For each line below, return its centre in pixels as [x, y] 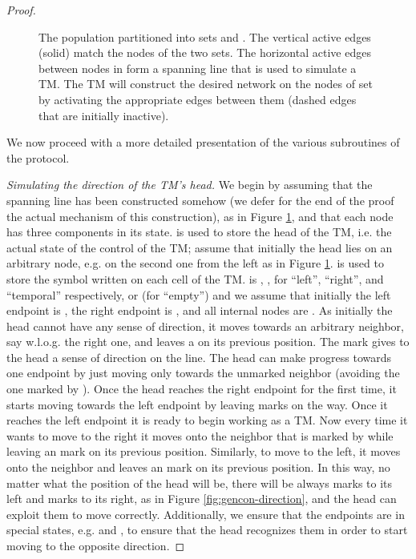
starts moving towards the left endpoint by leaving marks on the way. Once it [197, 404]
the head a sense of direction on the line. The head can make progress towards [199, 357]
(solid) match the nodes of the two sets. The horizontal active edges [205, 52]
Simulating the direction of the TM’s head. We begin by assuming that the [190, 185]
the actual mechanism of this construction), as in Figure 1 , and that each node [200, 216]
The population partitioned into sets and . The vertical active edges [205, 36]
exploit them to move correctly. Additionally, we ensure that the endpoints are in [206, 514]
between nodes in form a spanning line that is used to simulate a [198, 68]
